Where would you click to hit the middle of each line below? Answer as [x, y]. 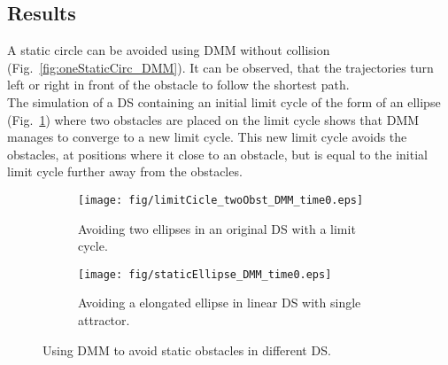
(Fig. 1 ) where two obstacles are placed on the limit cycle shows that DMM [213, 119]
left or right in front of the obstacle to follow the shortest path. [178, 85]
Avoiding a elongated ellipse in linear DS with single [220, 303]
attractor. [104, 320]
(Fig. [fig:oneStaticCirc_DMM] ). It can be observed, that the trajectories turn [220, 67]
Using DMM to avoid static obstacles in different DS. [187, 349]
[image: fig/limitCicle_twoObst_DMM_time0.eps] [221, 200]
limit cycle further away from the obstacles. [125, 171]
